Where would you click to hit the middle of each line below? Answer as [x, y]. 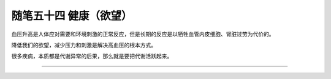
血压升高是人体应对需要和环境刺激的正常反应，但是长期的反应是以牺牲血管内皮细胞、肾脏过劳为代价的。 [143, 34]
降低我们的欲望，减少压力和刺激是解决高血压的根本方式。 [84, 45]
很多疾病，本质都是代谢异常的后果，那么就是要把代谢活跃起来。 [92, 56]
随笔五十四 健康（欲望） [72, 16]
